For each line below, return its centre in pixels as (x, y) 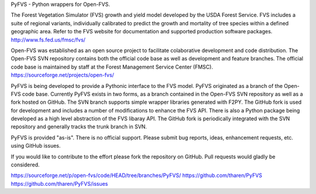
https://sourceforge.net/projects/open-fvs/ (62, 75)
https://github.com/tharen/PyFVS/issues (59, 183)
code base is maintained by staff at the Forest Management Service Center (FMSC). (112, 67)
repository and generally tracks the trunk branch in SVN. (79, 127)
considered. (25, 165)
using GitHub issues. (36, 146)
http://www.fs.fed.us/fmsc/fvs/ (48, 40)
